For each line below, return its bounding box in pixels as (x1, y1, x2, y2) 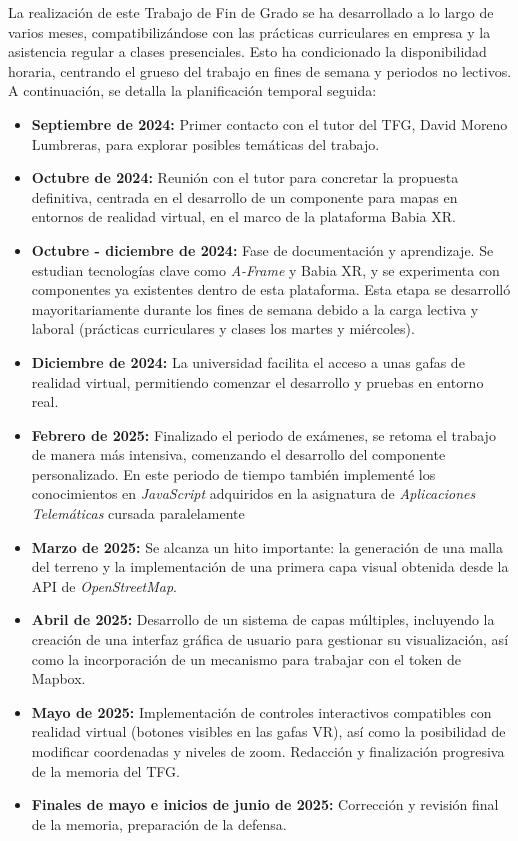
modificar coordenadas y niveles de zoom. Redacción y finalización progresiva (31, 741, 505, 761)
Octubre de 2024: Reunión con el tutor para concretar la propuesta (31, 167, 459, 188)
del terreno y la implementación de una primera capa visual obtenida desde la (31, 556, 509, 577)
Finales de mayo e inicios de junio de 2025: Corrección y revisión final (31, 794, 499, 815)
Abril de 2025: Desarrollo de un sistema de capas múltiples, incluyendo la (31, 609, 495, 630)
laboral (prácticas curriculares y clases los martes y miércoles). (31, 318, 415, 339)
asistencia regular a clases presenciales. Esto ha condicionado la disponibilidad (8, 41, 487, 62)
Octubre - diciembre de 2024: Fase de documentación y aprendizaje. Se (31, 239, 494, 260)
